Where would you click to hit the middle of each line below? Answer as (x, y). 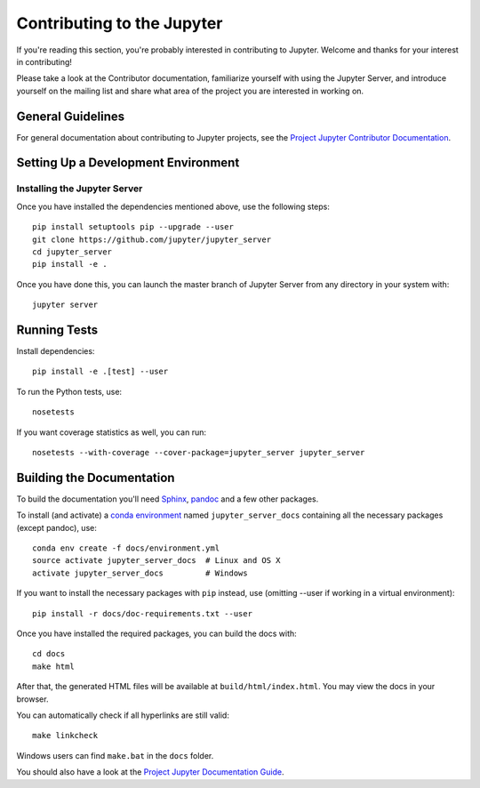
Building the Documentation (96, 477)
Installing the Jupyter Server (80, 189)
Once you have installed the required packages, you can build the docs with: (156, 634)
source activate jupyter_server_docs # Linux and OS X (156, 561)
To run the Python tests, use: (69, 391)
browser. (32, 699)
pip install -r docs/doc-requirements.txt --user (143, 613)
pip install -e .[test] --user (100, 372)
